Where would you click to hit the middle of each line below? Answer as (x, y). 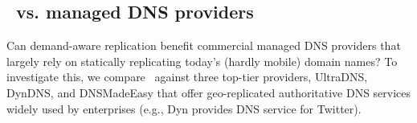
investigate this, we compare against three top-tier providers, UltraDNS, (187, 77)
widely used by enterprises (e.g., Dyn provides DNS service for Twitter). (184, 108)
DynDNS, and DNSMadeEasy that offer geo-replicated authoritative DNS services (209, 92)
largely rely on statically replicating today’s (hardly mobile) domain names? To (202, 61)
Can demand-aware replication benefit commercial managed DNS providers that (204, 45)
